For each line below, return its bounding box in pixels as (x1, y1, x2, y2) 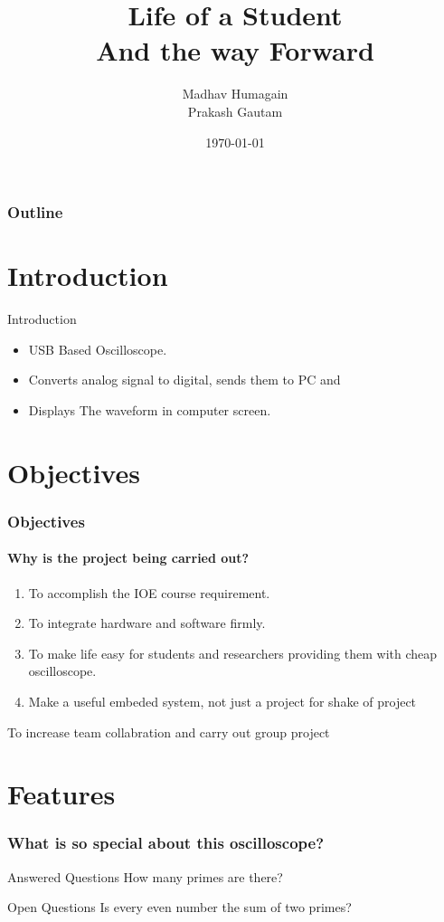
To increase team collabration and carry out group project (7, 722, 330, 741)
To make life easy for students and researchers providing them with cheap (28, 643, 438, 662)
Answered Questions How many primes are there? (7, 867, 283, 886)
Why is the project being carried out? (7, 548, 250, 567)
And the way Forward (96, 32, 374, 69)
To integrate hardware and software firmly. (28, 613, 266, 632)
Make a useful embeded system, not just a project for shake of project (28, 691, 417, 710)
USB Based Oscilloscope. (28, 339, 167, 358)
